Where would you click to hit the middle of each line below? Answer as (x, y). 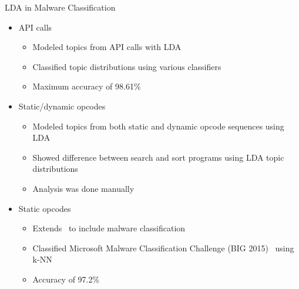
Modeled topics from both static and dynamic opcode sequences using (158, 126)
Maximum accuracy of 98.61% (87, 86)
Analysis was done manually (83, 188)
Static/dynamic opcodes (62, 106)
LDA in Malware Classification (60, 7)
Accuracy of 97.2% (66, 279)
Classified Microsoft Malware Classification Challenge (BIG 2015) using (163, 248)
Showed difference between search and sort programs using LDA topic (158, 157)
